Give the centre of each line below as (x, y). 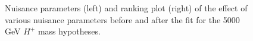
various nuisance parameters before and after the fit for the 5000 (122, 19)
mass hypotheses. (69, 31)
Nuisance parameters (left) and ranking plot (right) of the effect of (126, 8)
